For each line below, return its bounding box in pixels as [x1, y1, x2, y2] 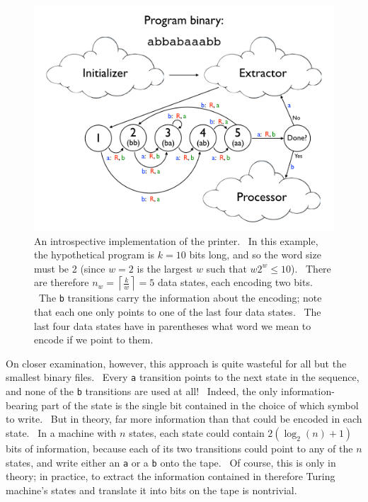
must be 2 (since [34, 261, 105, 275]
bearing [6, 397, 38, 412]
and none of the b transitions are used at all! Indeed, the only [6, 384, 278, 399]
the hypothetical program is [34, 247, 155, 262]
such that [206, 261, 247, 275]
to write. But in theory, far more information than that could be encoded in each [6, 411, 362, 426]
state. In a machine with [6, 425, 117, 440]
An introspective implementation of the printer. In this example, [34, 233, 318, 248]
